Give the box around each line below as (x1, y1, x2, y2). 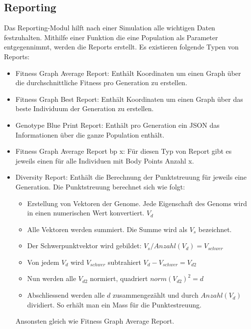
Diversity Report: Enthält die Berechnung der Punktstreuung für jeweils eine (15, 172, 247, 182)
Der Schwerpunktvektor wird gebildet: (27, 240, 142, 251)
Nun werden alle (27, 273, 76, 283)
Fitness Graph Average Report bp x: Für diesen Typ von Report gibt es (15, 146, 232, 156)
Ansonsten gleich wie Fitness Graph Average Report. (15, 316, 175, 326)
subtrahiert (108, 257, 141, 267)
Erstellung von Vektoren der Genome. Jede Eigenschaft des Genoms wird (27, 198, 247, 208)
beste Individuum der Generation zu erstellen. (15, 103, 154, 114)
